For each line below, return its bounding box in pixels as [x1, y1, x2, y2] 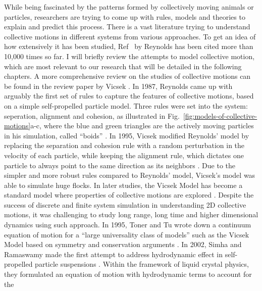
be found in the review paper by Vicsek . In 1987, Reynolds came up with [4, 80, 233, 91]
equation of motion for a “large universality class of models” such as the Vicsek [4, 229, 249, 239]
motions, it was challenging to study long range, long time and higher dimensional [4, 209, 258, 220]
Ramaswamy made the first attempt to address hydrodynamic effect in [4, 249, 223, 259]
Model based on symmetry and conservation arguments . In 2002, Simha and [4, 239, 242, 250]
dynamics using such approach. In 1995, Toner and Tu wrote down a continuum [4, 219, 251, 230]
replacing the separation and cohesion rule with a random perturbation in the [4, 140, 245, 151]
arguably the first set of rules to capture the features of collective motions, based [4, 90, 254, 101]
